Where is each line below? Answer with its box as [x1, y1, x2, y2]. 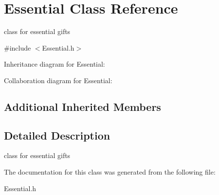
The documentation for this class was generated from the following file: [4, 167, 216, 177]
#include [4, 42, 31, 53]
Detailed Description [4, 127, 110, 142]
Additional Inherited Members [4, 99, 161, 114]
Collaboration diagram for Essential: [4, 75, 112, 85]
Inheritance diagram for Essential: [4, 59, 105, 69]
